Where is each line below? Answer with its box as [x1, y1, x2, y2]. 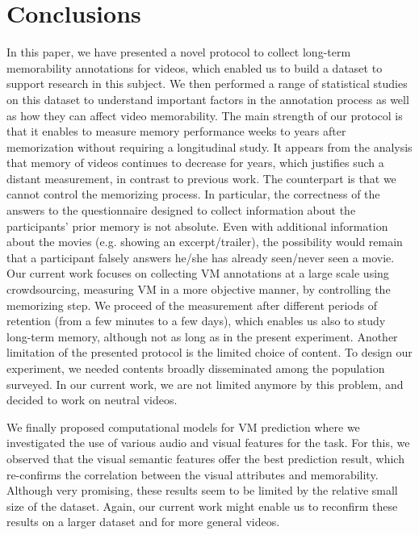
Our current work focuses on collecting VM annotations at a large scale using [6, 265, 389, 282]
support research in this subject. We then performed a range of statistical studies [6, 75, 408, 92]
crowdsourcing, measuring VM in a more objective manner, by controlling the [6, 281, 391, 298]
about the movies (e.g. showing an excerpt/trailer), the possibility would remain [6, 233, 403, 250]
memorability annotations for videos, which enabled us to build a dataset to [6, 59, 383, 76]
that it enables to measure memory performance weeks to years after [6, 123, 346, 140]
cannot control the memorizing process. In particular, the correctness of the [6, 186, 380, 203]
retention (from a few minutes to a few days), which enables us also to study [6, 312, 386, 329]
